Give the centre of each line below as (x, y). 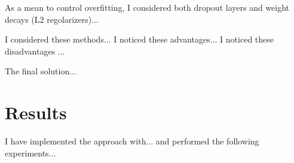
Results (36, 112)
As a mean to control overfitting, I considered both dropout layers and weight (147, 7)
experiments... (30, 153)
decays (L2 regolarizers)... (52, 19)
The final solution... (41, 71)
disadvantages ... (35, 51)
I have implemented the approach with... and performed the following (132, 141)
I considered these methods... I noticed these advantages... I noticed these (140, 39)
